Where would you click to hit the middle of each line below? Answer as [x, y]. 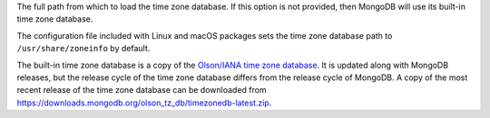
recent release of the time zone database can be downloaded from [142, 90]
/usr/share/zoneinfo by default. [83, 49]
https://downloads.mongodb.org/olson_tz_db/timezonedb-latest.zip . [144, 103]
